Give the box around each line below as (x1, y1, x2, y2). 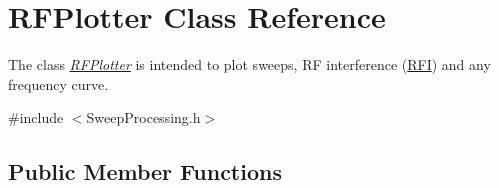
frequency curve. (8, 73, 109, 94)
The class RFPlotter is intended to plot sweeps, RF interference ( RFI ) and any (8, 54, 491, 75)
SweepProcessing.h (86, 107, 201, 128)
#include (8, 107, 64, 128)
